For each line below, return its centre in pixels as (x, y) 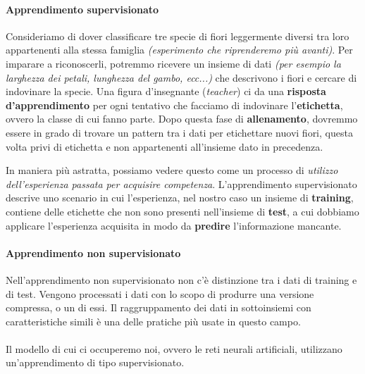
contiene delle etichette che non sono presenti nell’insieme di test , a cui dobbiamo (182, 211)
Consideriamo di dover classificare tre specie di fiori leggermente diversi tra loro (178, 36)
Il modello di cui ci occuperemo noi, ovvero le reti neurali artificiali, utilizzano (174, 348)
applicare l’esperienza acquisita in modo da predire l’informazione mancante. (174, 225)
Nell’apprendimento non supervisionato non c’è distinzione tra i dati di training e (181, 279)
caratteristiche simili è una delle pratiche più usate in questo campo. (153, 321)
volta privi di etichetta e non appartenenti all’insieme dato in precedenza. (165, 146)
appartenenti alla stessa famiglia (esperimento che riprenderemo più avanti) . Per (179, 50)
